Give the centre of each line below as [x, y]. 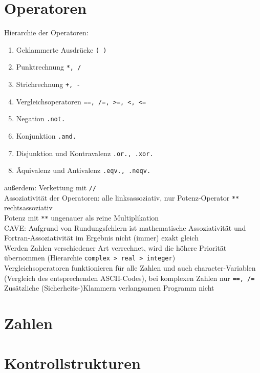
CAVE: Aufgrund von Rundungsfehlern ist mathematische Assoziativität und [125, 227]
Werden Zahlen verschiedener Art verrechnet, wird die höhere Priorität [115, 247]
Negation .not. [41, 118]
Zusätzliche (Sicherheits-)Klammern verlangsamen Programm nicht [109, 288]
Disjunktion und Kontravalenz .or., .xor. [85, 153]
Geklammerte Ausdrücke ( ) [61, 49]
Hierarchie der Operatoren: [46, 32]
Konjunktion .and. [46, 136]
